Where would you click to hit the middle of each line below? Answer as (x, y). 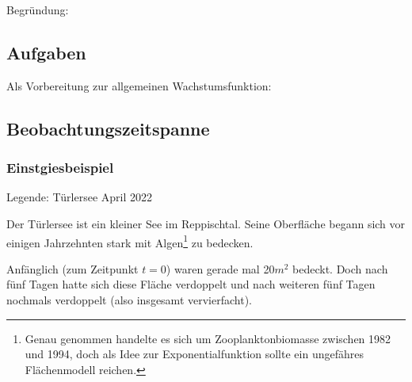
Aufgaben (46, 52)
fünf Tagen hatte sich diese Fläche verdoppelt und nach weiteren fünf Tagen (191, 284)
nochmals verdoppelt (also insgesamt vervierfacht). (129, 300)
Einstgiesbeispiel (60, 168)
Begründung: (38, 10)
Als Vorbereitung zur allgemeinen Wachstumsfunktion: (139, 85)
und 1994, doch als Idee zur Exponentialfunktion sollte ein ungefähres (194, 354)
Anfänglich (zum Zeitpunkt (72, 268)
